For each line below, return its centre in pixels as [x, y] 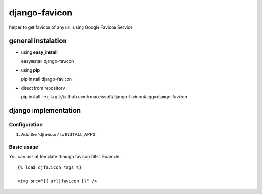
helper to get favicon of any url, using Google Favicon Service [71, 27]
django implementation [45, 111]
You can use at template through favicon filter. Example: [65, 156]
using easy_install [39, 52]
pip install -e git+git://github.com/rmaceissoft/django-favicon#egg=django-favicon [104, 97]
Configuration [26, 125]
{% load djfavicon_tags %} [50, 168]
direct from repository [43, 88]
